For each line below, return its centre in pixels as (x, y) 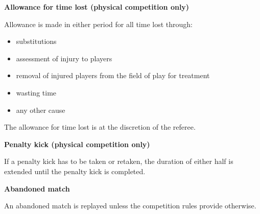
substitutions (36, 41)
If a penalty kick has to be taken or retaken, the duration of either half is (119, 161)
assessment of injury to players (64, 58)
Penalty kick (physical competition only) (77, 144)
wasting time (36, 92)
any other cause (41, 110)
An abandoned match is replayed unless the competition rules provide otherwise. (130, 206)
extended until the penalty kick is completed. (75, 171)
